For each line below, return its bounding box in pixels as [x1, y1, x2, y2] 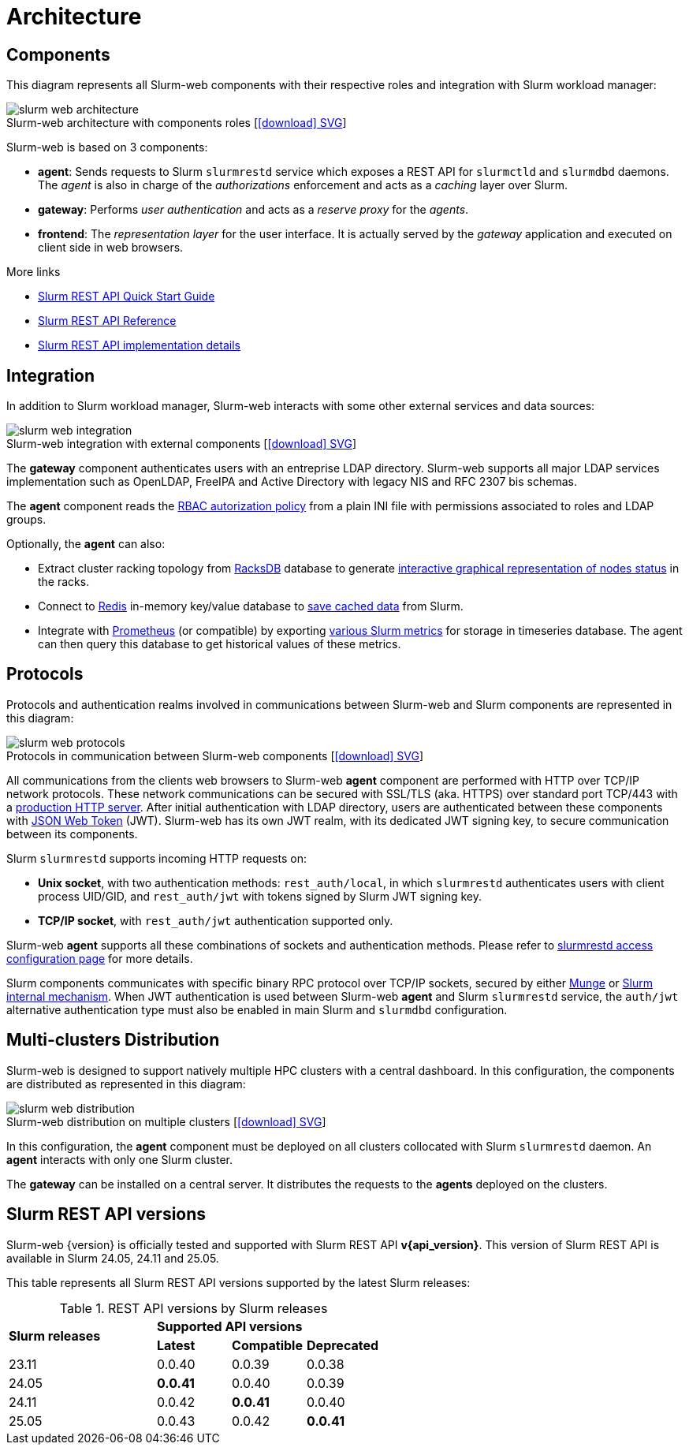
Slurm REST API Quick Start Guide [38, 289, 215, 304]
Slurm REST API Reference [38, 314, 177, 328]
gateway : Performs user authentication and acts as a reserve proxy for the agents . [38, 203, 469, 217]
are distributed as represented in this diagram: [6, 1076, 246, 1091]
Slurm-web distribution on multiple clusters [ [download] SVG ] [6, 1114, 326, 1128]
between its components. [6, 826, 138, 841]
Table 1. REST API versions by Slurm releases [59, 1300, 328, 1316]
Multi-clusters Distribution [6, 1030, 220, 1050]
